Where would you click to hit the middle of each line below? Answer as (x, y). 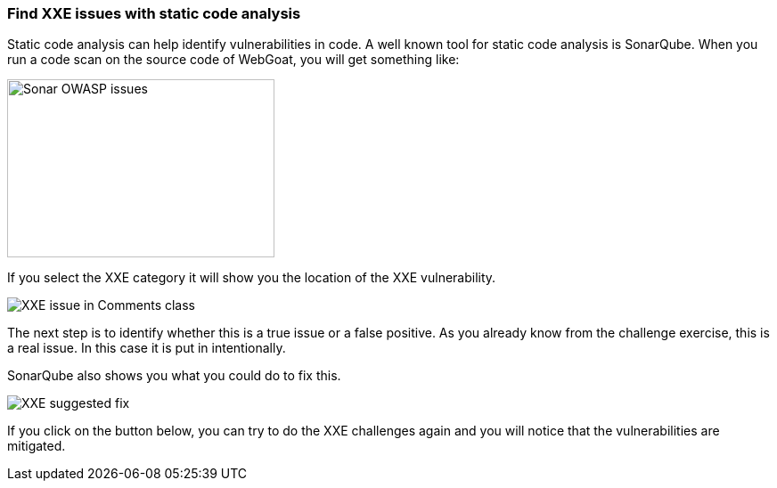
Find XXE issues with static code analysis (154, 13)
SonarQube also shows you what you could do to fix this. (174, 376)
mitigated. (37, 446)
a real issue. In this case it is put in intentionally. (147, 348)
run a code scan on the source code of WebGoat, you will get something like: (233, 60)
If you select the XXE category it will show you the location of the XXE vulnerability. (252, 278)
